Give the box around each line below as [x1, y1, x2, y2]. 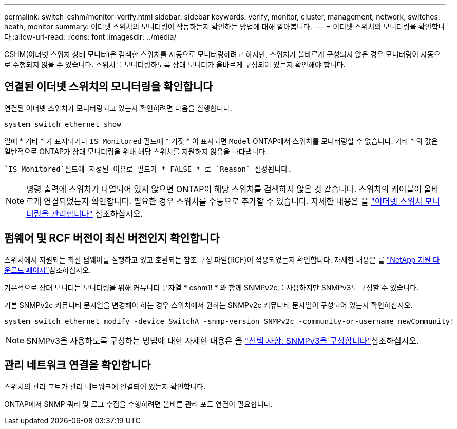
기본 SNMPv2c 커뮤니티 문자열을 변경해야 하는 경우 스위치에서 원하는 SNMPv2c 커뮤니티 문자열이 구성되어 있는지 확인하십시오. [4, 300, 413, 309]
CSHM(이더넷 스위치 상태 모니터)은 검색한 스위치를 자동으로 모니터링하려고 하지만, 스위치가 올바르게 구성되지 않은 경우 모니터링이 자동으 [4, 50, 441, 59]
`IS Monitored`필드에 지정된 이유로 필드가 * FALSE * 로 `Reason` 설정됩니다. [4, 164, 292, 173]
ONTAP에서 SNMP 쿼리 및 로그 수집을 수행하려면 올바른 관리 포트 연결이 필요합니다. [4, 399, 273, 408]
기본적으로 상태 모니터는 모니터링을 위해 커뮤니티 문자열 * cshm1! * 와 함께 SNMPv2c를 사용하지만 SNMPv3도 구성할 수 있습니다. [4, 283, 419, 292]
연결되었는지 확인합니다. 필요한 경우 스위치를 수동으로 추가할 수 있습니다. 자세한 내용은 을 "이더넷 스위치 [44, 196, 423, 207]
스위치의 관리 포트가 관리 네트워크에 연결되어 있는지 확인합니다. [4, 382, 206, 391]
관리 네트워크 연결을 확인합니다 [4, 359, 151, 372]
